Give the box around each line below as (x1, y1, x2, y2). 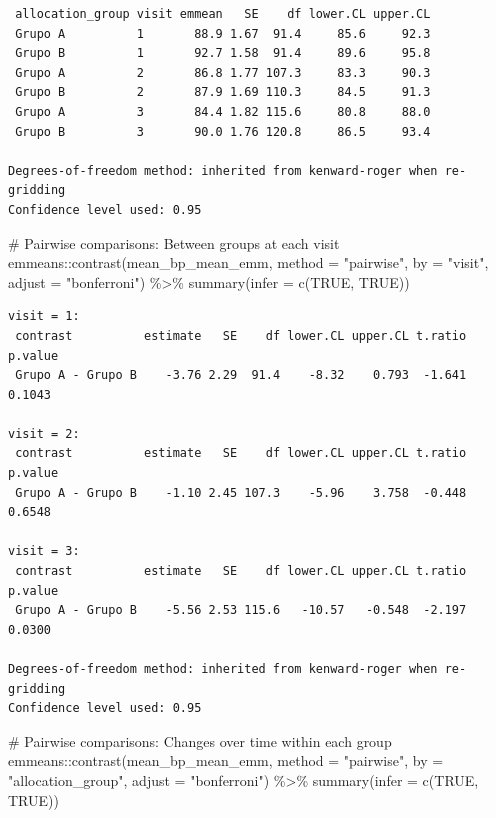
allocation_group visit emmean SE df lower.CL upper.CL (15, 7, 431, 21)
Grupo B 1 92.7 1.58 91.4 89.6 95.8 (15, 46, 431, 61)
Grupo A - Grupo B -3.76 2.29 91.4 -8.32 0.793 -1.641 (15, 368, 467, 383)
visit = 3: (8, 544, 80, 559)
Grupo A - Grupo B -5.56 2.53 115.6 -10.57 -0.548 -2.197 (15, 603, 467, 618)
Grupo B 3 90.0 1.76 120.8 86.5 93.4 (15, 124, 431, 139)
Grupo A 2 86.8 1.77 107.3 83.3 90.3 (15, 65, 431, 80)
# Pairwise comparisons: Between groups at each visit (8, 232, 340, 253)
